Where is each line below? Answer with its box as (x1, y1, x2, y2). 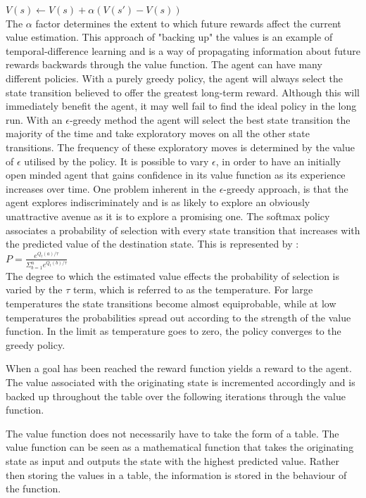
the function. (6, 481, 61, 496)
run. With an (6, 112, 63, 127)
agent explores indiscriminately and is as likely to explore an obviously (6, 195, 310, 210)
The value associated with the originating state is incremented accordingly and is (6, 374, 355, 389)
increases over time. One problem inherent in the (6, 181, 216, 196)
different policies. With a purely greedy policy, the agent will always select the (6, 70, 343, 85)
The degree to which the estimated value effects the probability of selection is (6, 268, 339, 283)
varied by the (6, 282, 63, 297)
